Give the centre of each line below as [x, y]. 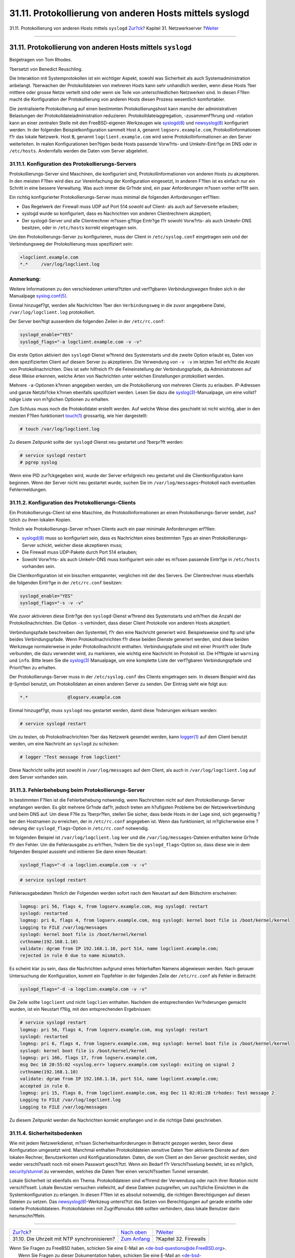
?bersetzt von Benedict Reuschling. [46, 69]
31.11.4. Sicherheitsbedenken [46, 1133]
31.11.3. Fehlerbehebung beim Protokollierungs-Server [77, 790]
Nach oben [134, 1232]
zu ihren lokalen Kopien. [47, 520]
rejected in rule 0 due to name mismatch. [73, 956]
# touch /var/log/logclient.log [60, 429]
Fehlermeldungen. [28, 490]
